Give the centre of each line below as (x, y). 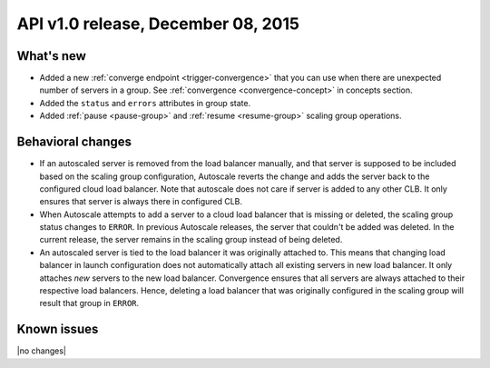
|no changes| (42, 351)
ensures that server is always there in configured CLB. (141, 202)
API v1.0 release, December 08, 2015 (158, 24)
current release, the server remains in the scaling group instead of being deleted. (191, 240)
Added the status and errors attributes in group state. (145, 103)
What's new (51, 56)
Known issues (58, 329)
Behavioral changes (74, 142)
